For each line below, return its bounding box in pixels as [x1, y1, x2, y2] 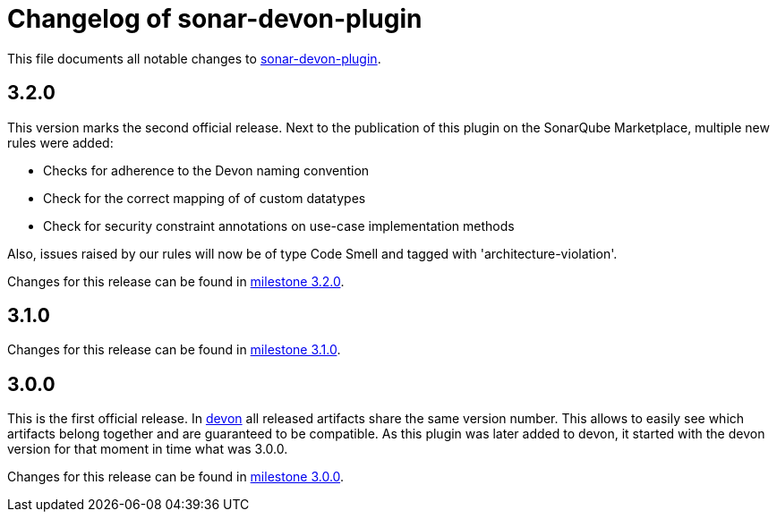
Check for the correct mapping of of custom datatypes [43, 190, 366, 206]
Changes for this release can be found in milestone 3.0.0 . [7, 469, 345, 485]
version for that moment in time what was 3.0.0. [7, 441, 288, 457]
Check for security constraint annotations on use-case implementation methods [43, 217, 515, 234]
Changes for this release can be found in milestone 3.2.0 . [7, 273, 345, 289]
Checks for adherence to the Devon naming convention [43, 162, 370, 178]
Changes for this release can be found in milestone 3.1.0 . [7, 342, 341, 358]
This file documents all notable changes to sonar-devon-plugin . [7, 50, 381, 66]
